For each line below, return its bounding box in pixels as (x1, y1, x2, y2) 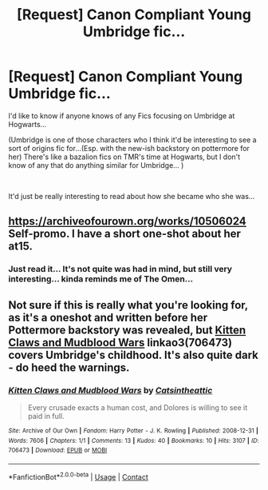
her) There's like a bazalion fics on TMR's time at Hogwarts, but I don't (8, 152, 241, 161)
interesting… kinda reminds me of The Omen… (8, 273, 194, 285)
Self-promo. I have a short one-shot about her (8, 227, 242, 241)
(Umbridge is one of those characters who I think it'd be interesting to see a (8, 134, 257, 145)
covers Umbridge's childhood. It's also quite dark (8, 348, 259, 361)
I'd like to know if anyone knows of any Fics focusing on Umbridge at (8, 110, 235, 121)
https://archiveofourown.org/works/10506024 (8, 214, 247, 229)
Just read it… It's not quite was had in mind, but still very (8, 264, 233, 275)
